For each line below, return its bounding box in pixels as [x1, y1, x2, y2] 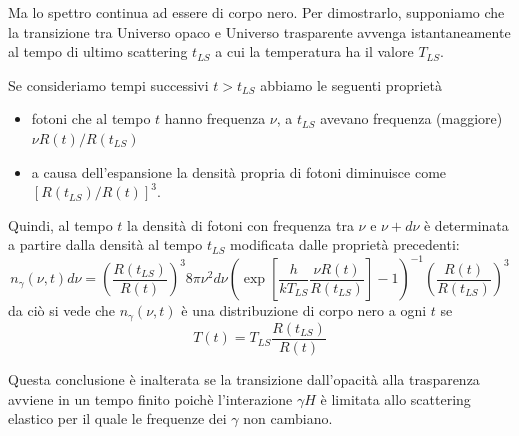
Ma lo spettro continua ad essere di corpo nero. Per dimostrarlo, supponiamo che [8, 2, 505, 22]
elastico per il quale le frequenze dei [8, 408, 227, 429]
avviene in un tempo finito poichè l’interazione [8, 388, 293, 409]
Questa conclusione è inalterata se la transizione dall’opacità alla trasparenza [8, 368, 480, 389]
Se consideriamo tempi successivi [8, 74, 209, 95]
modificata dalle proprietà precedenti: [230, 234, 460, 255]
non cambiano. [243, 408, 333, 429]
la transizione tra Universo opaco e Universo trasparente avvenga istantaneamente [8, 21, 511, 42]
